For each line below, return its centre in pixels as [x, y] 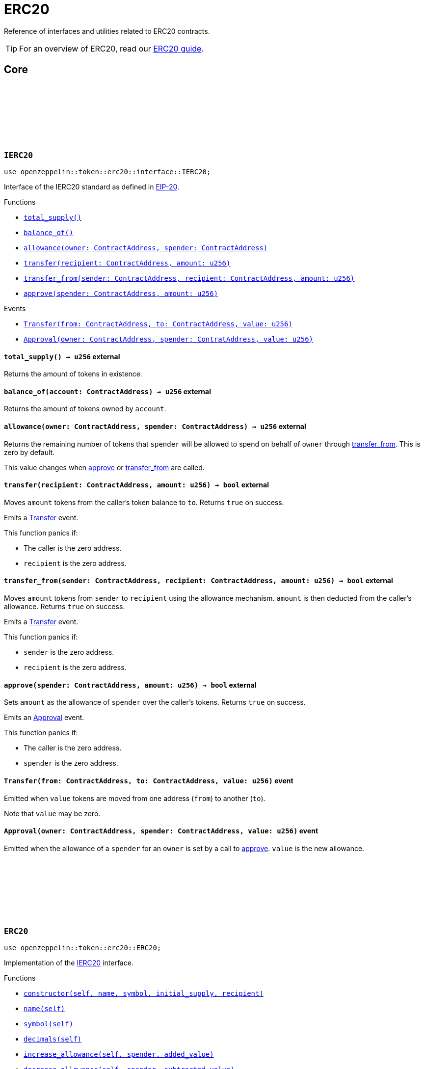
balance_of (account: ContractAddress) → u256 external [107, 391]
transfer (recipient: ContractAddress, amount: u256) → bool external [136, 485]
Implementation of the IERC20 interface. [69, 963]
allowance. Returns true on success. [65, 607]
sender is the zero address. [69, 652]
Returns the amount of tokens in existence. [73, 374]
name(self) [44, 1009]
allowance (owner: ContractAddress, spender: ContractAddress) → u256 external [155, 427]
